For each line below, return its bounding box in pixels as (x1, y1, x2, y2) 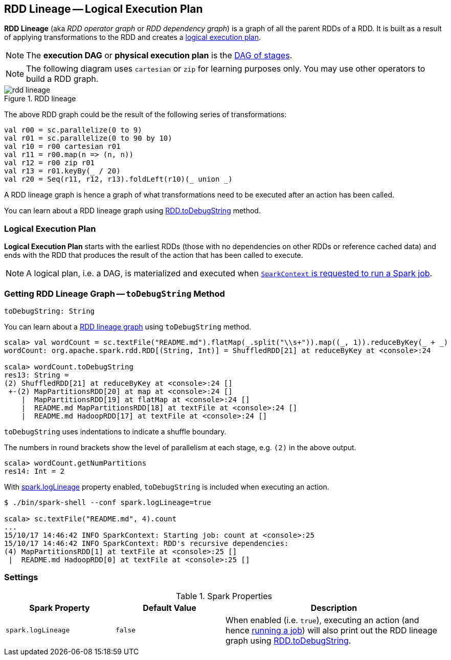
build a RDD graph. (26, 74, 99, 84)
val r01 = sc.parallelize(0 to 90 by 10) (4, 134, 172, 143)
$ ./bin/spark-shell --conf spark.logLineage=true (4, 498, 211, 507)
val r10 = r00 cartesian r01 (4, 142, 121, 151)
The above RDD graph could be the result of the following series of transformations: (4, 110, 287, 119)
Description (310, 602, 357, 613)
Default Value (143, 602, 196, 613)
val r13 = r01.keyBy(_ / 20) (4, 167, 121, 175)
